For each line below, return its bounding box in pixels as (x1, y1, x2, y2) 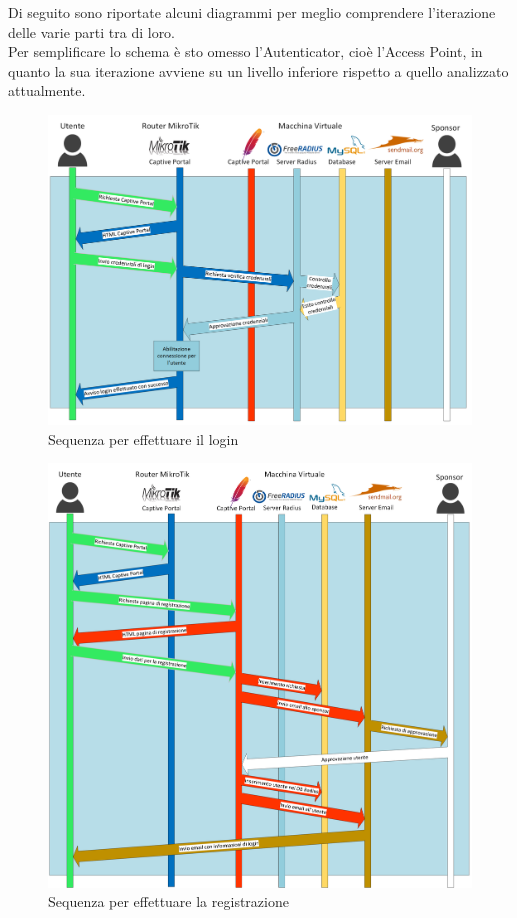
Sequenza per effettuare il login (48, 428, 239, 449)
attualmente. (8, 80, 86, 101)
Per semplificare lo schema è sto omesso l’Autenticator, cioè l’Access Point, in (8, 41, 483, 62)
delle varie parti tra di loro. (8, 21, 176, 42)
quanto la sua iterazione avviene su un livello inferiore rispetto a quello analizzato (8, 60, 509, 81)
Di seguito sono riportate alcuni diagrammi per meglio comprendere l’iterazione (8, 2, 496, 22)
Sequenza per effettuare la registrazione (48, 891, 289, 912)
